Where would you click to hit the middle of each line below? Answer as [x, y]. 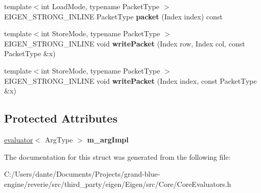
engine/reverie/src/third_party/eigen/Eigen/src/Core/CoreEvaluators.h [118, 184]
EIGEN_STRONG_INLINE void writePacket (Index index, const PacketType [130, 80]
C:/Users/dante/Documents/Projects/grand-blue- [82, 174]
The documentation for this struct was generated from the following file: [117, 156]
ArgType [59, 139]
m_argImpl [108, 139]
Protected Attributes [61, 118]
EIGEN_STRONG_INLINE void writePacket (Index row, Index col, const [125, 43]
